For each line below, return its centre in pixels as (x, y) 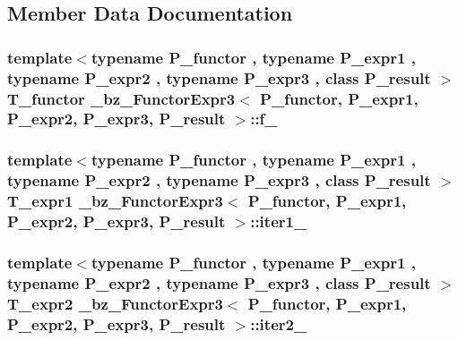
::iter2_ (279, 323)
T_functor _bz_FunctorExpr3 (121, 98)
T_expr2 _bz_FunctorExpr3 (115, 303)
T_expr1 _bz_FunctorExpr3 (115, 201)
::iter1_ (279, 221)
